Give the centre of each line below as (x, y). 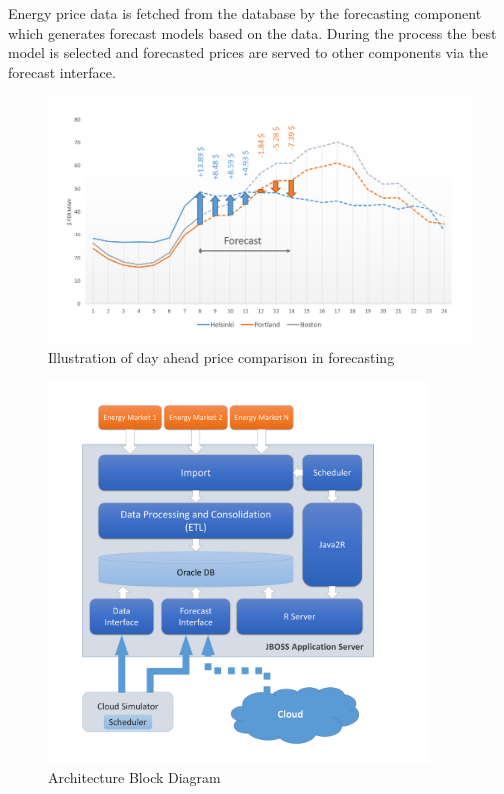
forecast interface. (62, 71)
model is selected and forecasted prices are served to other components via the (248, 52)
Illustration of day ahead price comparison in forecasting (221, 357)
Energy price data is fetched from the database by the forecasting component (245, 13)
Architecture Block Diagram (134, 776)
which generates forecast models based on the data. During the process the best (252, 32)
